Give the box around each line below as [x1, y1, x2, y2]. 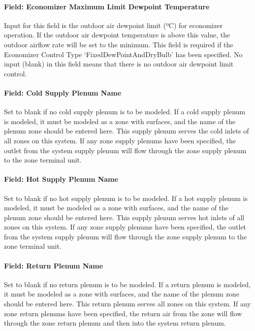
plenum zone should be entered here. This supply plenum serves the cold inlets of [4, 126, 249, 136]
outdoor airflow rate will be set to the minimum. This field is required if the [4, 39, 233, 49]
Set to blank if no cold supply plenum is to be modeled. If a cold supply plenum [4, 106, 246, 117]
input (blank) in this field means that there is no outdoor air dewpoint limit [4, 59, 234, 69]
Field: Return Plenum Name [4, 260, 103, 270]
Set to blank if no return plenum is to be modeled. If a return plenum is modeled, [4, 279, 251, 289]
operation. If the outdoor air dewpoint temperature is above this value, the [4, 30, 230, 40]
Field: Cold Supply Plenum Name [4, 87, 122, 98]
